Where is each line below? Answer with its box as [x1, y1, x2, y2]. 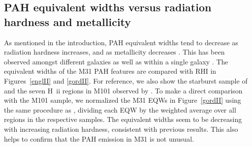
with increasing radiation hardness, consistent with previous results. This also [4, 123, 238, 134]
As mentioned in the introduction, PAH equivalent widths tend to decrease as [4, 37, 238, 47]
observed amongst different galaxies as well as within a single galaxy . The [4, 56, 228, 66]
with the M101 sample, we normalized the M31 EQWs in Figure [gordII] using [4, 95, 241, 105]
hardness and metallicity [4, 14, 131, 29]
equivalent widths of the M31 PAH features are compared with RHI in [4, 66, 217, 76]
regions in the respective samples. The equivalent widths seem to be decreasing [4, 114, 242, 124]
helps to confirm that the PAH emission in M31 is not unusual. [4, 133, 194, 144]
